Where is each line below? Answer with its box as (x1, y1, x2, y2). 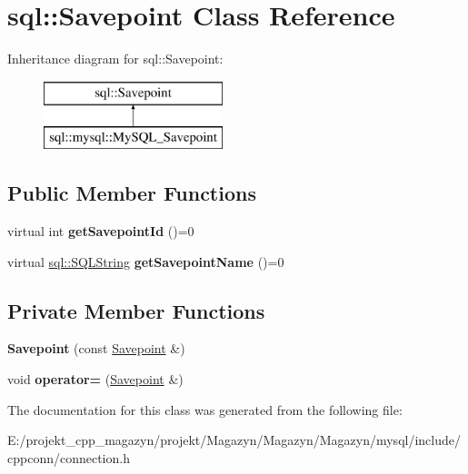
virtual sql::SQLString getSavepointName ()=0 (7, 252, 284, 271)
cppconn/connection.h (7, 448, 130, 467)
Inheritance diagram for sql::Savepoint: (7, 49, 224, 68)
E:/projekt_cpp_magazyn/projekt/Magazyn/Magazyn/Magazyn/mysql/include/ (7, 430, 461, 449)
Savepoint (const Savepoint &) (7, 339, 185, 358)
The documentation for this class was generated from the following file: (7, 400, 403, 419)
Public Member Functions (7, 179, 256, 207)
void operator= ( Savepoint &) (7, 370, 184, 389)
